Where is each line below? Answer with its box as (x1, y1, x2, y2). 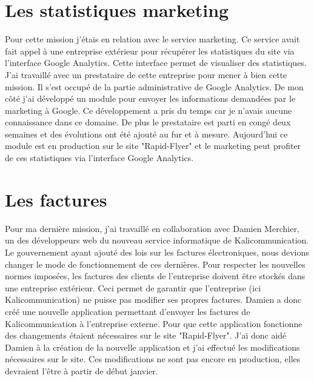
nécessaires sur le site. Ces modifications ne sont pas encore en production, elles (5, 353, 301, 365)
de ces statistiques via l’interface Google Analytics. (5, 151, 194, 164)
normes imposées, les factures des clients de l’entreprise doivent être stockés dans (5, 270, 306, 282)
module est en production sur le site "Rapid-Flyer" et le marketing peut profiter (5, 139, 301, 152)
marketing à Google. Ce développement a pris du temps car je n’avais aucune (5, 104, 292, 116)
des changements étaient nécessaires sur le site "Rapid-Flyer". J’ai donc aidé (5, 329, 287, 342)
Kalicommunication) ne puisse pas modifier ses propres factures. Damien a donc (5, 293, 302, 306)
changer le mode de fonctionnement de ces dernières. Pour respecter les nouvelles (5, 257, 306, 270)
